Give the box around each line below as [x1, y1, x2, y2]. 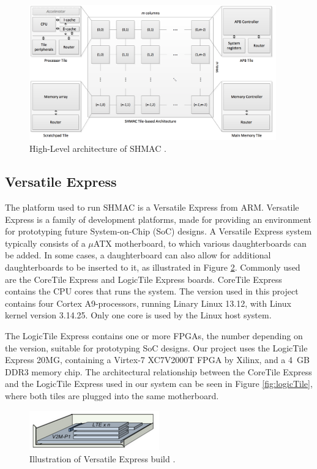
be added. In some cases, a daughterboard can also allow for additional [5, 249, 271, 261]
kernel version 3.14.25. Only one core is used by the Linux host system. [5, 309, 272, 321]
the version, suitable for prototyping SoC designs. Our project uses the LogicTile [5, 341, 308, 354]
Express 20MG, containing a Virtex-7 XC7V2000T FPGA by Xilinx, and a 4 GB [5, 353, 310, 366]
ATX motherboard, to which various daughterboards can [93, 236, 307, 249]
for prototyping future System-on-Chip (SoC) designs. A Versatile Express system [5, 225, 312, 238]
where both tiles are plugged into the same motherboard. [5, 389, 219, 402]
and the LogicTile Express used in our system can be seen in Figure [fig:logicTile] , [5, 377, 313, 390]
